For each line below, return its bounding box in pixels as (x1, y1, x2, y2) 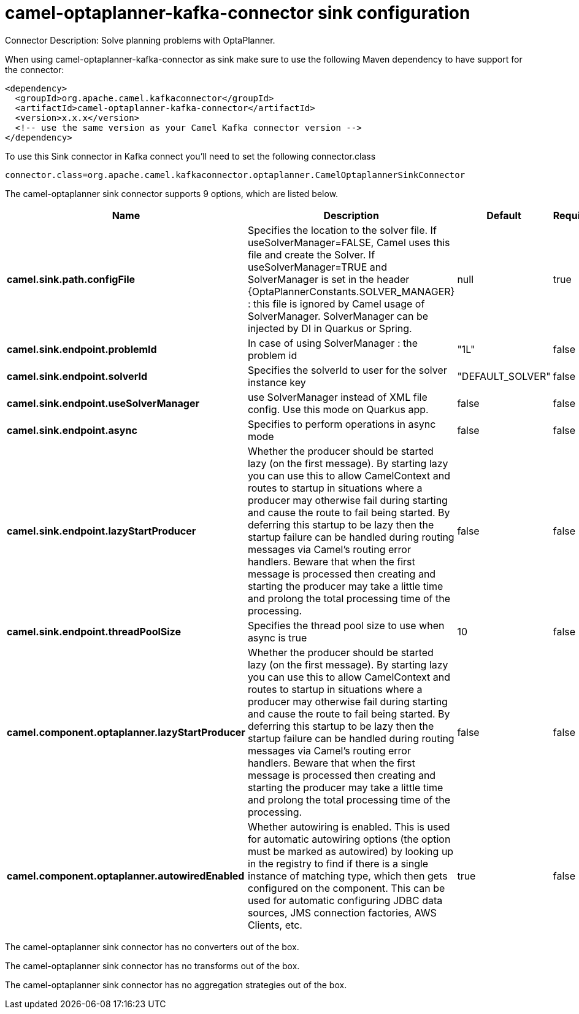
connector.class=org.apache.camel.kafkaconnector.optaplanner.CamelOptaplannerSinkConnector (5, 169, 466, 180)
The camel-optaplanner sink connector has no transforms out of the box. (5, 960, 300, 971)
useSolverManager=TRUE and (247, 260, 387, 273)
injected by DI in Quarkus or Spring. (247, 322, 412, 335)
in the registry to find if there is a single (247, 857, 429, 870)
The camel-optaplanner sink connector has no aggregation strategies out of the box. (5, 979, 347, 990)
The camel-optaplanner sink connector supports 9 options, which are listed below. (5, 188, 339, 199)
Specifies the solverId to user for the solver (247, 363, 447, 376)
